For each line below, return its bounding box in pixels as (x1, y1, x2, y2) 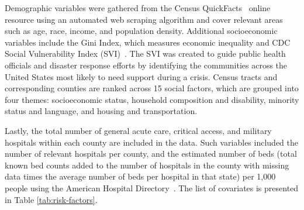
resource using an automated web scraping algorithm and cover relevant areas (5, 13, 283, 25)
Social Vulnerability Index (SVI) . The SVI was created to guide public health (5, 47, 286, 60)
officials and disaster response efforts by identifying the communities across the (5, 58, 288, 71)
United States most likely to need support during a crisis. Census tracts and (5, 70, 278, 82)
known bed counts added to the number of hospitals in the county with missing (5, 159, 289, 171)
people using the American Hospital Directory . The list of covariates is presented (5, 181, 299, 194)
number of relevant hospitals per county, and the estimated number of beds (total (5, 147, 297, 160)
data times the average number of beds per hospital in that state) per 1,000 (5, 170, 276, 183)
